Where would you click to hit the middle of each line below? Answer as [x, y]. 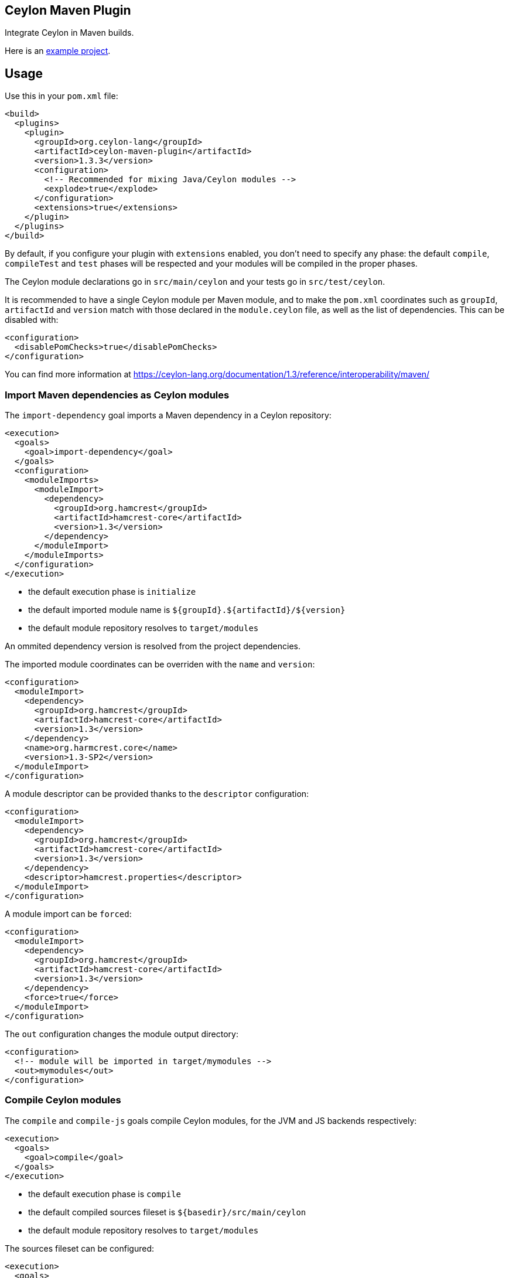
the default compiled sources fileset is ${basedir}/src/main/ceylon [167, 1212]
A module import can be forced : [68, 914]
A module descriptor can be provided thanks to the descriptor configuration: [157, 794]
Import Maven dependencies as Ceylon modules [117, 395]
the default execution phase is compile [105, 1194]
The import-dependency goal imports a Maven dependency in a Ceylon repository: [168, 415]
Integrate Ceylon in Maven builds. [69, 33]
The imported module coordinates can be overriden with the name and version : [160, 664]
